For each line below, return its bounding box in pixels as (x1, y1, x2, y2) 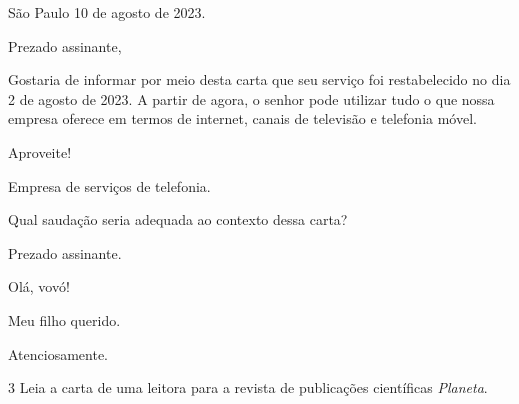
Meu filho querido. (8, 309, 121, 330)
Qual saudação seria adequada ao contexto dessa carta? (8, 209, 348, 230)
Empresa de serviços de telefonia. (8, 175, 211, 196)
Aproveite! (8, 141, 72, 162)
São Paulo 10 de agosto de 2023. (8, 2, 206, 22)
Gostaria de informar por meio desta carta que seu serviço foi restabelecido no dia (8, 69, 511, 90)
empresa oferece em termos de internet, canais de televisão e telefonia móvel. (8, 108, 477, 129)
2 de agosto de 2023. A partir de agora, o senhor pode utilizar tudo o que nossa (8, 88, 495, 109)
